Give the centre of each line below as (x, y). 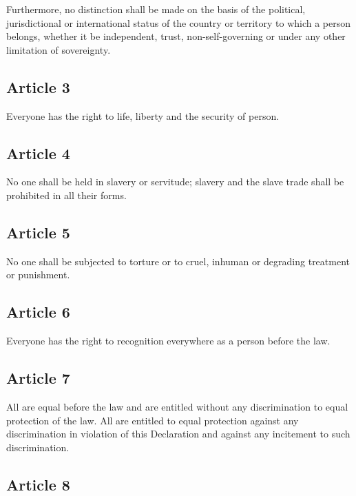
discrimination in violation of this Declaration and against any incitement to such (178, 434)
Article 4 (38, 153)
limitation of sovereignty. (59, 49)
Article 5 (38, 232)
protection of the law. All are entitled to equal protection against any (153, 420)
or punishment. (38, 275)
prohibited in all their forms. (66, 195)
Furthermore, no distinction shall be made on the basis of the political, (156, 9)
